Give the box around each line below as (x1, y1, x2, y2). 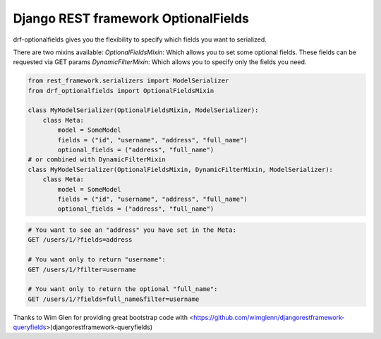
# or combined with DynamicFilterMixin (28, 156, 166, 164)
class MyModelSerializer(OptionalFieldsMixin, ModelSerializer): (28, 106, 259, 114)
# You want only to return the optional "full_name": (28, 285, 218, 293)
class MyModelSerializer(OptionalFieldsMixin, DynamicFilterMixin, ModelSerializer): (28, 166, 333, 173)
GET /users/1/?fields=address (28, 236, 133, 244)
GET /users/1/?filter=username (28, 265, 137, 273)
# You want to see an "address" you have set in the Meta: (28, 226, 236, 234)
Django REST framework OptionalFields (13, 11, 250, 26)
